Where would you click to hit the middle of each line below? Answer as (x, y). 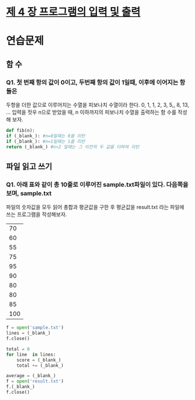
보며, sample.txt (29, 193)
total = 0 (18, 349)
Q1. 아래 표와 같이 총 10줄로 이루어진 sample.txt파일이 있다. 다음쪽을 (97, 185)
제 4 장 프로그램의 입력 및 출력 (73, 12)
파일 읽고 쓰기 (29, 166)
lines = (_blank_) (28, 333)
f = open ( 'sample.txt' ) (35, 328)
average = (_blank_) (31, 376)
